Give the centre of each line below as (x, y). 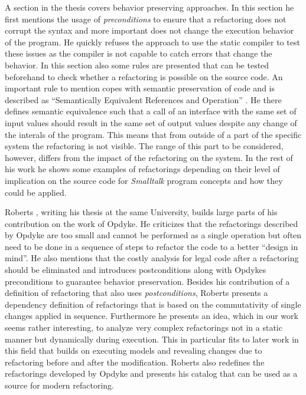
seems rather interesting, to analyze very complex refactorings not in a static (144, 327)
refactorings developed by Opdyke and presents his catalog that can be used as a (151, 373)
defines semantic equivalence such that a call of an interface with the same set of (151, 111)
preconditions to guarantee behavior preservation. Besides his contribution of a (147, 281)
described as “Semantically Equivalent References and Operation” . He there (143, 99)
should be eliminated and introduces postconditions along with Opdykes (136, 270)
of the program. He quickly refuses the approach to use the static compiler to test (152, 42)
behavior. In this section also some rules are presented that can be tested (137, 65)
